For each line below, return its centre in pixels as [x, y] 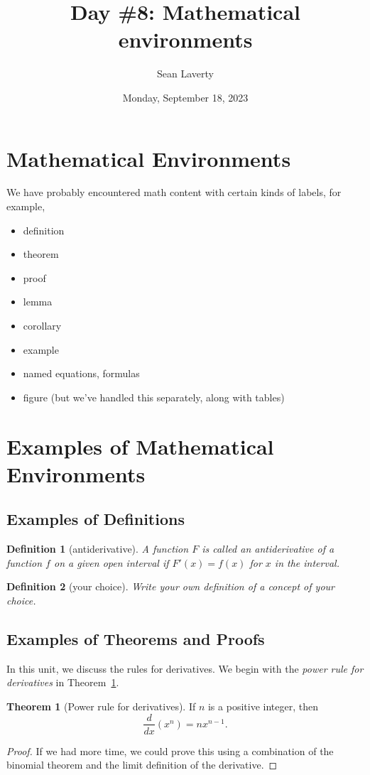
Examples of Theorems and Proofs [136, 638]
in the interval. [307, 562]
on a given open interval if [111, 562]
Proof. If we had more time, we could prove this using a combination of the [170, 750]
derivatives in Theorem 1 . [63, 682]
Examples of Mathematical [140, 446]
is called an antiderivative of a [268, 549]
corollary [42, 325]
